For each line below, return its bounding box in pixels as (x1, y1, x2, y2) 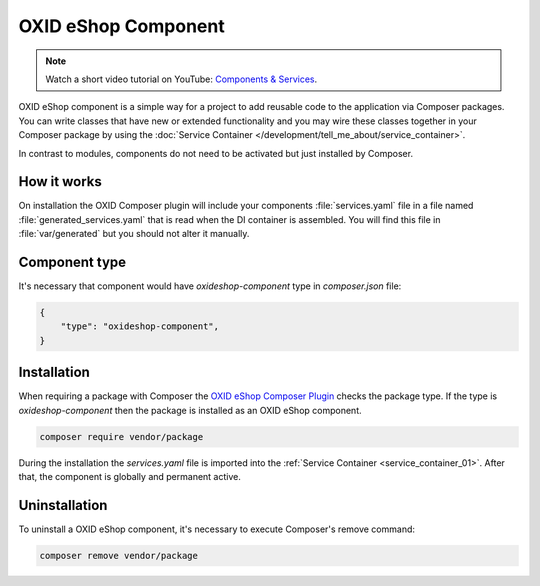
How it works (18, 173, 102, 190)
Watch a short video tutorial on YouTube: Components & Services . (45, 73, 318, 85)
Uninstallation (18, 496, 108, 514)
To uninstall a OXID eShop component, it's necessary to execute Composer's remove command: (18, 523, 415, 535)
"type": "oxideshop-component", (60, 321, 220, 332)
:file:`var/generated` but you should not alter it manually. (18, 228, 250, 240)
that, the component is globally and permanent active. (18, 471, 242, 483)
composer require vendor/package (39, 431, 204, 442)
